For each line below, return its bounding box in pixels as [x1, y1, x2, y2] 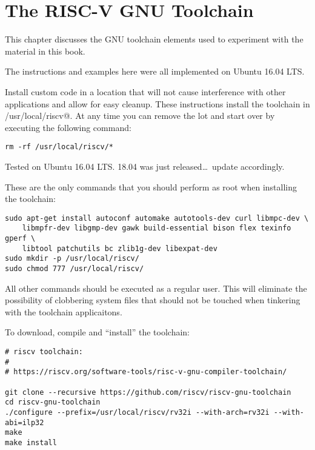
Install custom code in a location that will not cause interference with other [5, 85, 286, 98]
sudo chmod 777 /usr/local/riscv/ [5, 264, 144, 273]
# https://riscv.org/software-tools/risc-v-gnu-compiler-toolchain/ [5, 368, 287, 377]
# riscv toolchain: [5, 348, 83, 357]
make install [5, 438, 57, 447]
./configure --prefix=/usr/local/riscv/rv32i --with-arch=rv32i [5, 408, 270, 417]
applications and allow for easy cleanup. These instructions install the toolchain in [5, 97, 310, 110]
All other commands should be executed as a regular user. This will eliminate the [5, 281, 307, 294]
